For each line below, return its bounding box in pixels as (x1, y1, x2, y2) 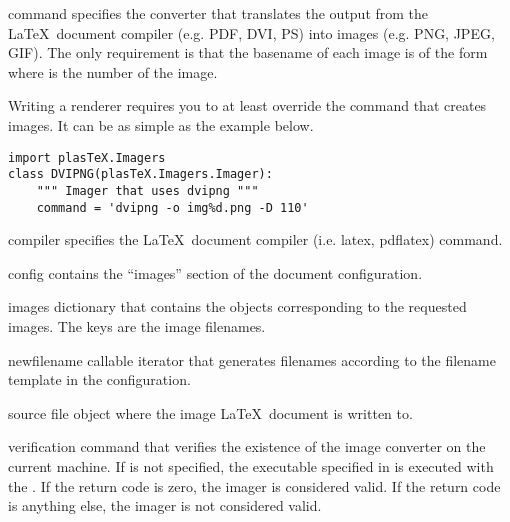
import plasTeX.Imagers (8, 150, 166, 165)
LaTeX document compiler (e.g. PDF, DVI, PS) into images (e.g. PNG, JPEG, (8, 22, 495, 43)
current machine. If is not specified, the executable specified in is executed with (8, 455, 494, 476)
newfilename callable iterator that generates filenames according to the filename (8, 349, 496, 370)
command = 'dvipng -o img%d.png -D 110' (36, 200, 309, 215)
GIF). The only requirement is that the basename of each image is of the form (8, 42, 488, 63)
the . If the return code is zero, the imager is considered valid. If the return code (8, 475, 501, 496)
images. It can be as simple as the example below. (8, 114, 314, 135)
